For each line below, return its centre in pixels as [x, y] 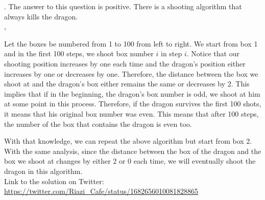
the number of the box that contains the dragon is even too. [98, 124]
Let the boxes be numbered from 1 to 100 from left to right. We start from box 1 [131, 43]
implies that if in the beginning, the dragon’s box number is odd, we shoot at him [132, 93]
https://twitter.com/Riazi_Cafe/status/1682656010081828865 [101, 191]
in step [172, 53]
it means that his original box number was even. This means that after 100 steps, [131, 113]
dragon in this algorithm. [43, 171]
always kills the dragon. [41, 16]
